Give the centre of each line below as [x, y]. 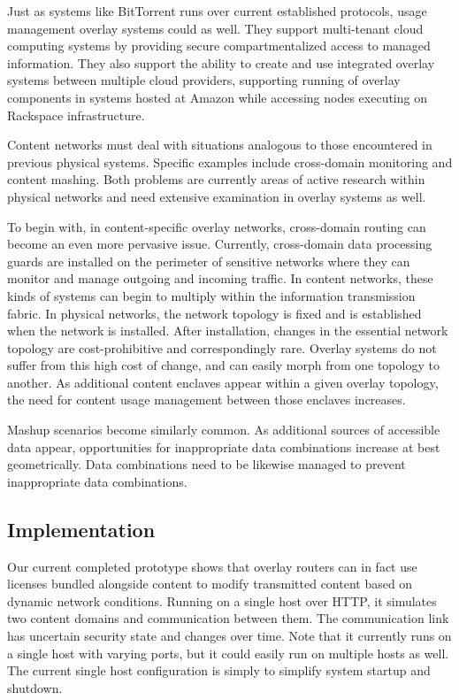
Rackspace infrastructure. [76, 115]
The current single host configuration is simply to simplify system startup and [219, 670]
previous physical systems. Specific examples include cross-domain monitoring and [230, 162]
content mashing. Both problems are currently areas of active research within [216, 179]
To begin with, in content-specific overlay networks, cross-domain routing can [217, 226]
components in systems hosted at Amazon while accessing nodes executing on [217, 97]
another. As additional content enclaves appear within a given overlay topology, [223, 382]
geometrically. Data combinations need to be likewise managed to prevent [207, 464]
